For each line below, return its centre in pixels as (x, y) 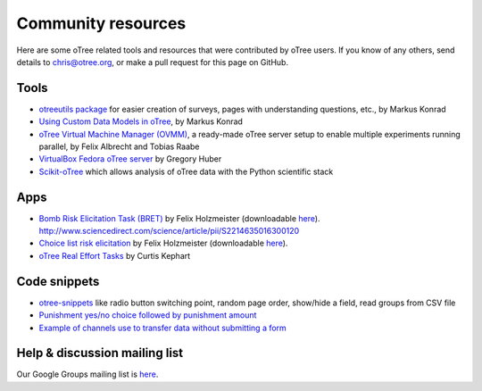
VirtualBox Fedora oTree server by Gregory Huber (130, 159)
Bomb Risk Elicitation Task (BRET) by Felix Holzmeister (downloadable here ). (179, 218)
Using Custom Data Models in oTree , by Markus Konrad (141, 121)
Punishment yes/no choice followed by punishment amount (148, 315)
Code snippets (58, 281)
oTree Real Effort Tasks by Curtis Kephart (115, 255)
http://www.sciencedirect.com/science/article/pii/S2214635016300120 (169, 231)
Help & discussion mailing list (100, 353)
